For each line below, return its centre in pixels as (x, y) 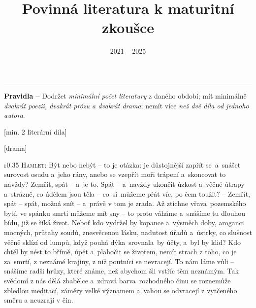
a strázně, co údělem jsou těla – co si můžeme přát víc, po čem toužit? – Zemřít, (127, 193)
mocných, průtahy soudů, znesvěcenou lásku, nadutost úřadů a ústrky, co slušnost (128, 232)
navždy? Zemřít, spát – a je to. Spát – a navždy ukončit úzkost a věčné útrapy (124, 184)
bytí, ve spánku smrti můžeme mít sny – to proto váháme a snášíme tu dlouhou (125, 213)
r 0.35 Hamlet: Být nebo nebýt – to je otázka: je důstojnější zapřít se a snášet (122, 164)
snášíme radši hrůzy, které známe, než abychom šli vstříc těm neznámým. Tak (121, 271)
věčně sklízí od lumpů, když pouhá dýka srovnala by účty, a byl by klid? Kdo (122, 242)
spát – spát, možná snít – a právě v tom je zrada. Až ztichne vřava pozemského (125, 203)
